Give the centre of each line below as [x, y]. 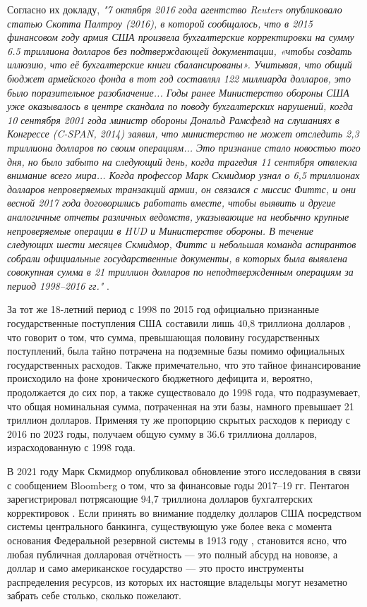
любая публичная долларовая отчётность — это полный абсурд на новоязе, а [173, 554]
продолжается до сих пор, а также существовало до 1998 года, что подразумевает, [184, 392]
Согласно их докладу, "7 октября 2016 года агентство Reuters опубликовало [175, 9]
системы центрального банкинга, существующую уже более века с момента [170, 526]
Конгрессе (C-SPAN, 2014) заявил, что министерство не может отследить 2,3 [183, 134]
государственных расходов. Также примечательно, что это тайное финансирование [184, 364]
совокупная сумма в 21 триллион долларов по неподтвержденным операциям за [180, 272]
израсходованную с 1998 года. [71, 447]
